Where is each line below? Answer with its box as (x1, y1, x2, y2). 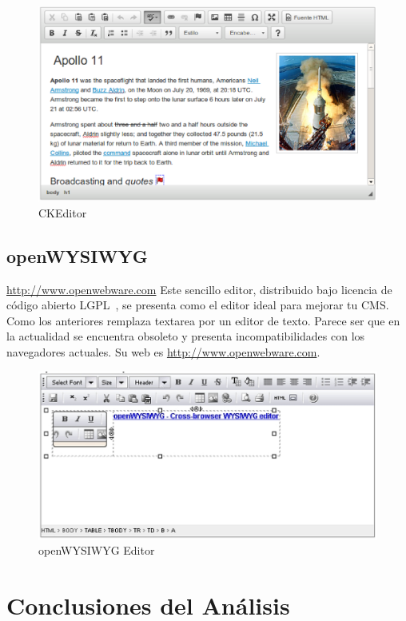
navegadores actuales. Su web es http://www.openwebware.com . (6, 344, 320, 360)
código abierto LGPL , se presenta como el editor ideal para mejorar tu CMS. (6, 297, 389, 313)
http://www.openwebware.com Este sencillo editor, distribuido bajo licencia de (6, 281, 392, 297)
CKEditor (38, 204, 87, 221)
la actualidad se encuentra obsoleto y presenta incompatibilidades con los (6, 328, 365, 344)
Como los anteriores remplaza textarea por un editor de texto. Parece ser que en (6, 312, 400, 328)
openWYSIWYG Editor (38, 542, 155, 559)
